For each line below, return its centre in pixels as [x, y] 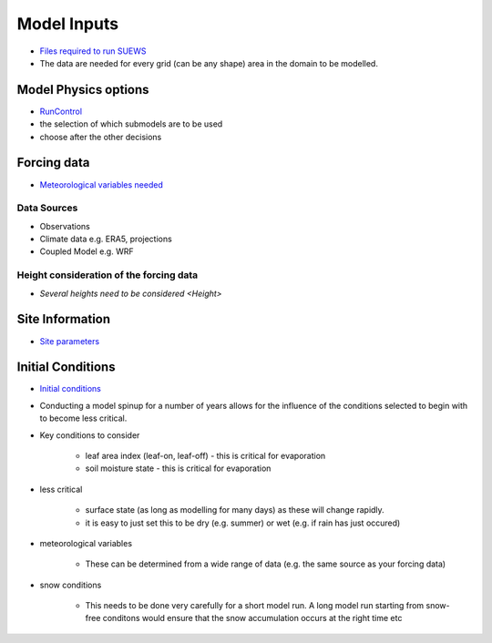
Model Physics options [83, 90]
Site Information [64, 319]
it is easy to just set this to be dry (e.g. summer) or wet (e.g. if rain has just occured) [243, 523]
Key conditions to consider [90, 435]
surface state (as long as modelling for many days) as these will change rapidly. [235, 510]
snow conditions [71, 585]
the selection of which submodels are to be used [131, 124]
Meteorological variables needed [102, 184]
